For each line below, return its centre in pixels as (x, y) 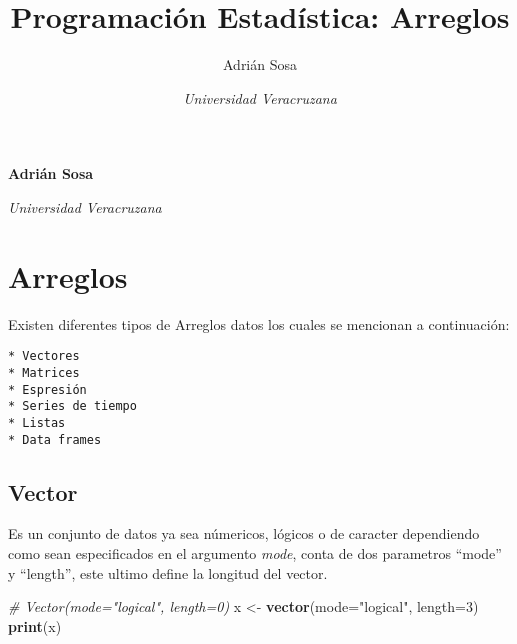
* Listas (37, 422)
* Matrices (44, 372)
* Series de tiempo (72, 406)
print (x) (35, 625)
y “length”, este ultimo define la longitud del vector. (168, 572)
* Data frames (55, 439)
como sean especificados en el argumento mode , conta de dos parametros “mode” (255, 552)
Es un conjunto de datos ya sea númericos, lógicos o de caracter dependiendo (244, 533)
